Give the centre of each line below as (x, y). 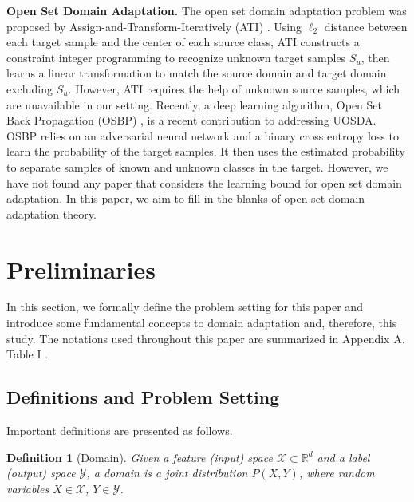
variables (28, 488)
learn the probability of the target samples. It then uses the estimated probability (206, 151)
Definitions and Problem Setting (143, 397)
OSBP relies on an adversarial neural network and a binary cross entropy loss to (203, 135)
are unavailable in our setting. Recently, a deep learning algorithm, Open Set (195, 104)
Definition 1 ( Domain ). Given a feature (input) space (140, 457)
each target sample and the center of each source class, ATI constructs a (183, 42)
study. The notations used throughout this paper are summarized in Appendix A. (206, 338)
